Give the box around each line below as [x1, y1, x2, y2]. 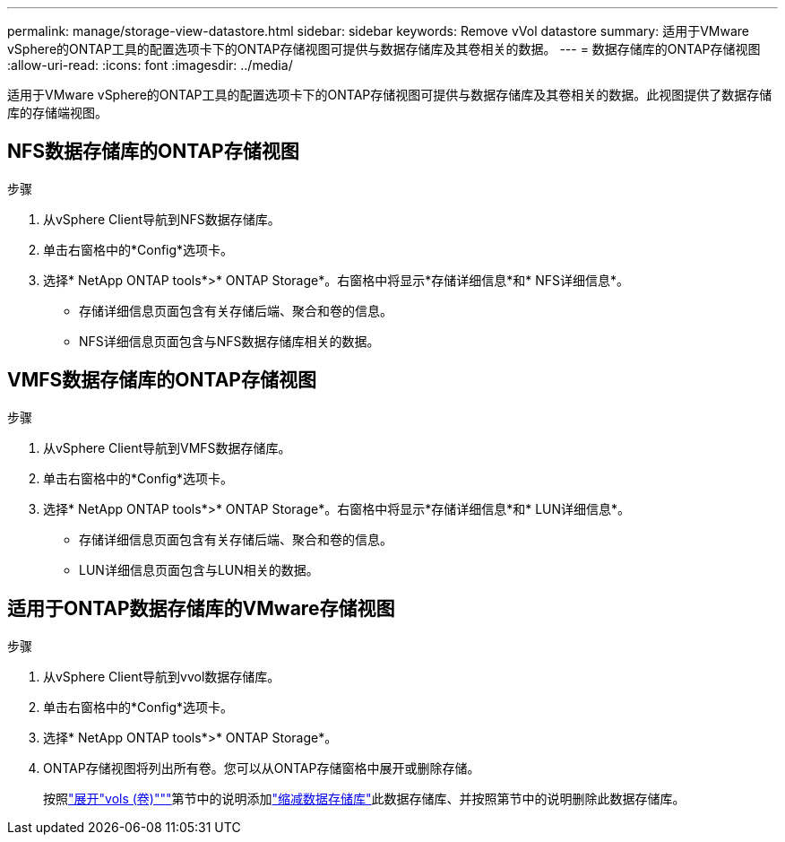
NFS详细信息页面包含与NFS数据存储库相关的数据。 [79, 333, 380, 349]
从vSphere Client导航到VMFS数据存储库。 [43, 439, 291, 456]
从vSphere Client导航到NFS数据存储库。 [43, 211, 280, 227]
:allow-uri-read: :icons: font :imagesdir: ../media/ [7, 57, 293, 73]
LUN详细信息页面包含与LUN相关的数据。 [79, 561, 319, 577]
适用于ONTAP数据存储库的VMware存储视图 [7, 597, 395, 621]
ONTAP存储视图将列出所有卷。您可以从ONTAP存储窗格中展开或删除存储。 [43, 760, 480, 776]
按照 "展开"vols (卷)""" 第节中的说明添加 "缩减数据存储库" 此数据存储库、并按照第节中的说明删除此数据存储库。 [43, 790, 686, 806]
